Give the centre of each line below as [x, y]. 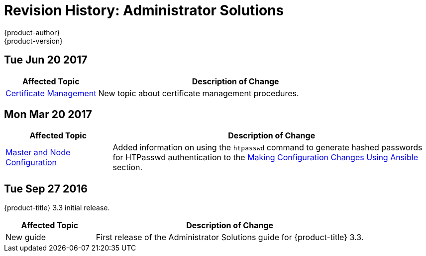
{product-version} [34, 41]
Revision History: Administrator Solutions [144, 10]
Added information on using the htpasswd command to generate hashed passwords [267, 148]
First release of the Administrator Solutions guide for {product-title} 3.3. [230, 237]
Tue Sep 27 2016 [46, 189]
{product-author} [32, 32]
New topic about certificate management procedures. [199, 93]
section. [128, 167]
